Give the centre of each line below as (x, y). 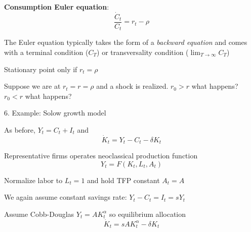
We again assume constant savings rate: (66, 197)
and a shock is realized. (132, 86)
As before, (20, 129)
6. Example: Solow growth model (55, 113)
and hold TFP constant (123, 180)
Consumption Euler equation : (57, 7)
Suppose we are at (32, 86)
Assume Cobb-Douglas (39, 214)
